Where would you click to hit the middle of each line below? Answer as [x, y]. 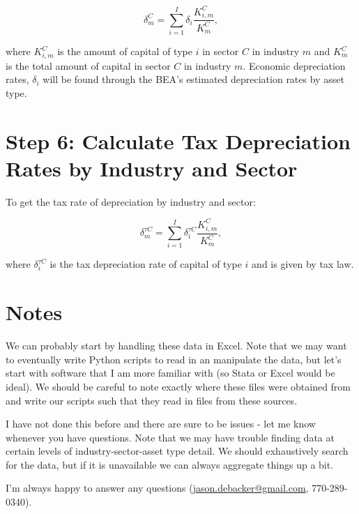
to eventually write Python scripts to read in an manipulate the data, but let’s [174, 359]
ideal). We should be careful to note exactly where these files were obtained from [178, 386]
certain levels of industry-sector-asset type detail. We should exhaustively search [177, 451]
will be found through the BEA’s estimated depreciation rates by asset [193, 79]
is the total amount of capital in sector [88, 65]
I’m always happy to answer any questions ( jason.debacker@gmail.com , [157, 488]
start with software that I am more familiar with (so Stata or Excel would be [170, 373]
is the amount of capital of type [125, 51]
